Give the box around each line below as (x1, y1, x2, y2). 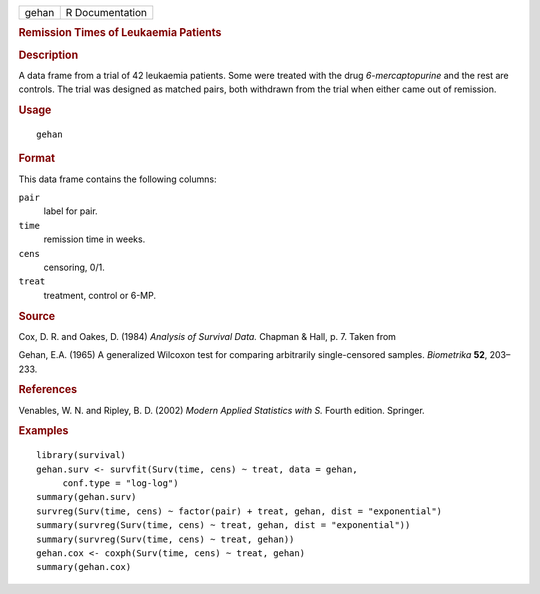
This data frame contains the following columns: (18, 173, 217, 185)
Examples (18, 424, 69, 438)
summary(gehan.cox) (36, 561, 132, 573)
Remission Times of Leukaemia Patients (18, 26, 222, 40)
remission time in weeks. (43, 233, 146, 245)
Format (18, 151, 55, 165)
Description (18, 48, 79, 62)
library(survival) (36, 450, 127, 461)
